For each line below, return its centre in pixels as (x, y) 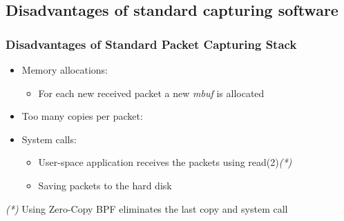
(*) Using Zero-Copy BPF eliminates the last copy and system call (147, 208)
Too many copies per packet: (82, 116)
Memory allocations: (65, 70)
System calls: (49, 139)
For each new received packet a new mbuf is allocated (151, 93)
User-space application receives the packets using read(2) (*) (165, 162)
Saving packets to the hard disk (105, 185)
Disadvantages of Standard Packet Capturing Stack (151, 44)
